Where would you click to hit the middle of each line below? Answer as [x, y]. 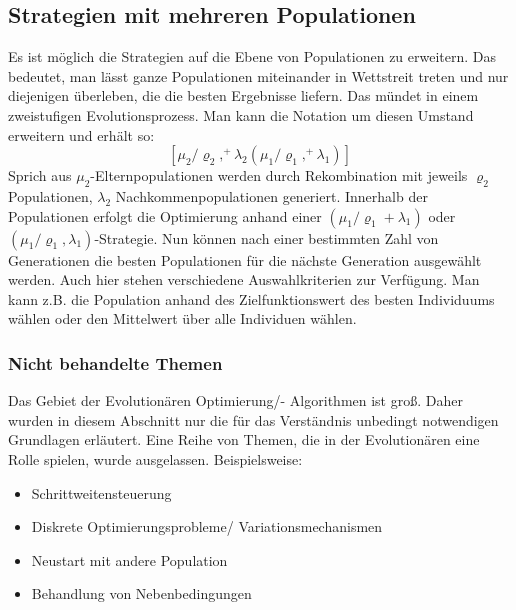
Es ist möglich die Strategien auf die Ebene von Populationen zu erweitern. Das [252, 56]
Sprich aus [40, 175]
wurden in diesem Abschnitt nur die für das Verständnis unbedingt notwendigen [253, 419]
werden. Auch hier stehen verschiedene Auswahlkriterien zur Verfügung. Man [244, 279]
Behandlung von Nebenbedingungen [141, 593]
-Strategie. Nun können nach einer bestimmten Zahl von [266, 237]
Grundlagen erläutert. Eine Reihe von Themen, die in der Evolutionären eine [244, 439]
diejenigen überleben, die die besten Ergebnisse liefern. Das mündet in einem [243, 95]
